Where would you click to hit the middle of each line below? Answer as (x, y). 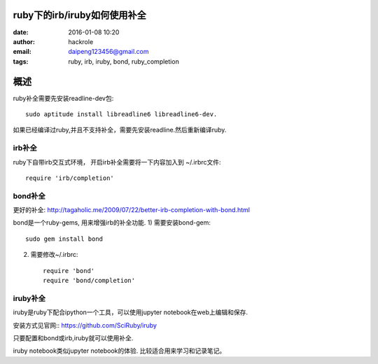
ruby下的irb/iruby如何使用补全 (79, 15)
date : (21, 32)
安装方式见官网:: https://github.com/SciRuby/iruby (85, 325)
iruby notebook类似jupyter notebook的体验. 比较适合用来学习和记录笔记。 (119, 351)
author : (24, 41)
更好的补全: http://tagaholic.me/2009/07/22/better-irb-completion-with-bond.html (131, 210)
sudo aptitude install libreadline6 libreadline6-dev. (121, 114)
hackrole (81, 41)
